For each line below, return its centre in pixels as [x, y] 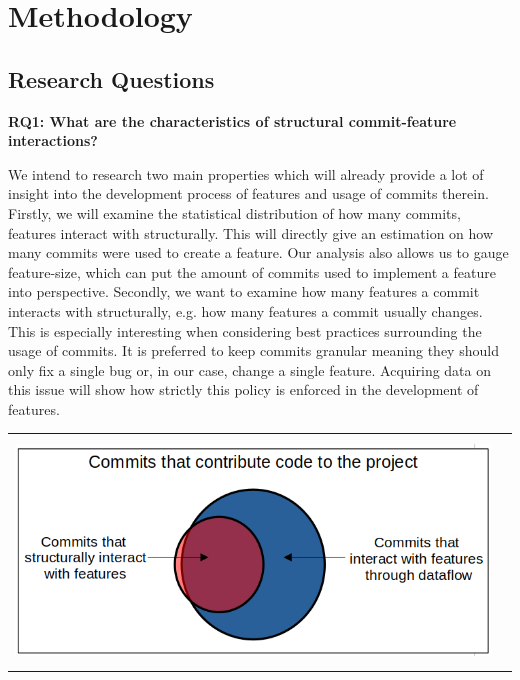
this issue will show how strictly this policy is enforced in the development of [243, 389]
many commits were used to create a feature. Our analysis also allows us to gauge [258, 252]
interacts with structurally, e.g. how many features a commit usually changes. [245, 310]
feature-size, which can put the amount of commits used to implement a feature [252, 271]
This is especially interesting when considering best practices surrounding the [245, 330]
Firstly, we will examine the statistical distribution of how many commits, [234, 212]
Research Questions [111, 78]
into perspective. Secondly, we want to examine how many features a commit [244, 291]
